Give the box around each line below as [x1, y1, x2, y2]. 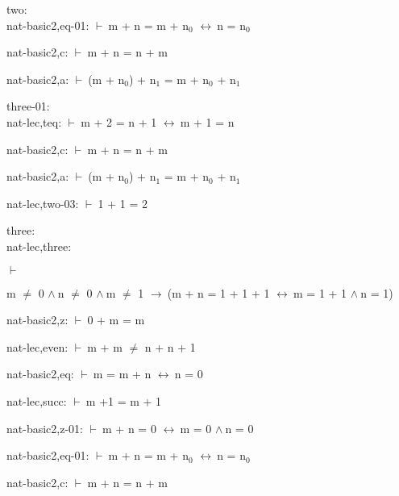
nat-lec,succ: [6, 392, 67, 409]
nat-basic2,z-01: [6, 419, 83, 436]
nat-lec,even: [6, 338, 69, 355]
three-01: [6, 98, 50, 115]
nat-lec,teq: [6, 113, 62, 130]
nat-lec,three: [6, 237, 72, 254]
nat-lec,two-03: [6, 194, 79, 211]
